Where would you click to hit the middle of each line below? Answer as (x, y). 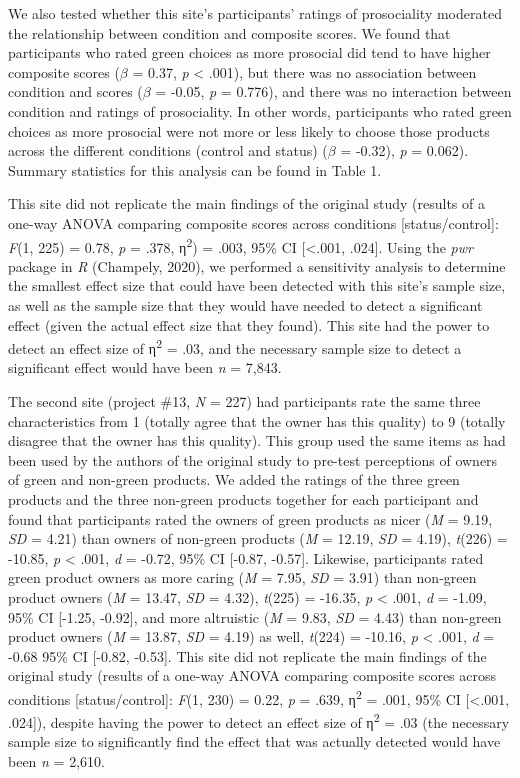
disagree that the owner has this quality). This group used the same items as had (257, 440)
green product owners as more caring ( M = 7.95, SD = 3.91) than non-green (242, 577)
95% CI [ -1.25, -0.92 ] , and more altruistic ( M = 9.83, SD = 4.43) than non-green (255, 616)
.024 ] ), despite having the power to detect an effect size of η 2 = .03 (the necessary (259, 720)
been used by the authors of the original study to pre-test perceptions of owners (253, 459)
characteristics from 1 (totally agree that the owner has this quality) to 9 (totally (257, 420)
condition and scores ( (75, 91)
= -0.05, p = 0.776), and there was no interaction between (333, 91)
